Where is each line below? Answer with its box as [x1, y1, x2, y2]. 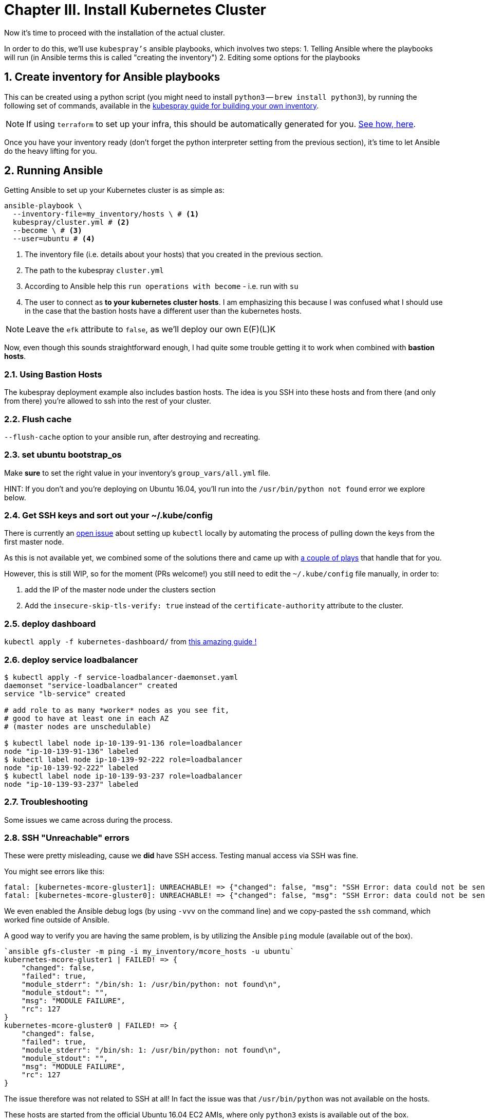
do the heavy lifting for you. [4, 146, 97, 155]
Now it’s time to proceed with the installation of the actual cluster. [4, 28, 225, 37]
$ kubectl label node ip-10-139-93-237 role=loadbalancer [4, 771, 242, 780]
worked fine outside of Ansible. [4, 915, 110, 925]
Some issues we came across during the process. [4, 815, 173, 824]
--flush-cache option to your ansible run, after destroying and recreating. [4, 432, 260, 441]
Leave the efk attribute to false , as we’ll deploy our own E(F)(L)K [26, 324, 276, 335]
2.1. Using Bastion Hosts [4, 369, 102, 380]
